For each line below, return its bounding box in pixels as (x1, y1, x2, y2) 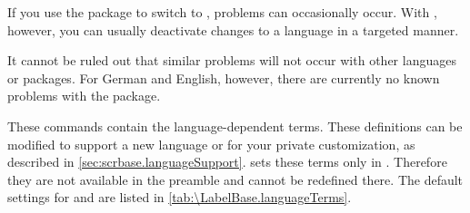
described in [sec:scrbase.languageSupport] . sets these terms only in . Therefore (7, 152, 447, 171)
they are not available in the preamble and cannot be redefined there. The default (7, 169, 464, 189)
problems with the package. (7, 86, 161, 105)
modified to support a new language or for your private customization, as (7, 134, 415, 153)
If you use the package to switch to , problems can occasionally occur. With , (7, 3, 437, 21)
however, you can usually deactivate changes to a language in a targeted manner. (7, 20, 459, 39)
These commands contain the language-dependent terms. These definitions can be (7, 116, 463, 135)
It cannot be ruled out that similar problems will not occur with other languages (7, 51, 456, 70)
